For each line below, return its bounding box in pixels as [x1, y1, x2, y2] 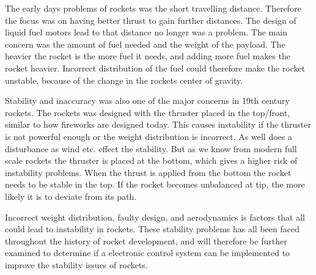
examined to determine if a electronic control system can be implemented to [5, 246, 290, 259]
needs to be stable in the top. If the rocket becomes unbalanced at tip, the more [5, 178, 305, 191]
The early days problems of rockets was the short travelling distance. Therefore [5, 2, 301, 14]
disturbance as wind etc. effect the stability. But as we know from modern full [5, 142, 297, 155]
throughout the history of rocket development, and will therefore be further [5, 234, 287, 247]
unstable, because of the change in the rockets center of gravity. [5, 73, 243, 86]
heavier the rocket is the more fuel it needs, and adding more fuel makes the [5, 50, 291, 62]
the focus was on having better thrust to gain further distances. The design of [5, 13, 296, 26]
